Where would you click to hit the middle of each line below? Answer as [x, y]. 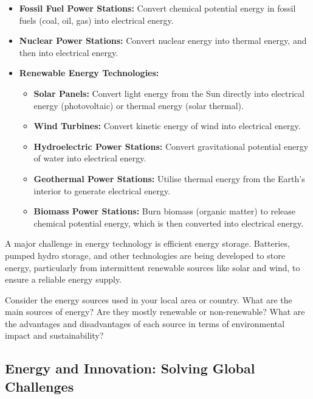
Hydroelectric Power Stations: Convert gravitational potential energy [171, 146]
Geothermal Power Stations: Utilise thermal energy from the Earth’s [169, 178]
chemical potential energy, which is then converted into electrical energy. [169, 223]
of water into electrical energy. [90, 158]
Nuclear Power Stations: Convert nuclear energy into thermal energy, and [163, 41]
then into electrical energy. [69, 52]
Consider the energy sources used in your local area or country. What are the [149, 299]
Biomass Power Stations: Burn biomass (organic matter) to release [165, 211]
